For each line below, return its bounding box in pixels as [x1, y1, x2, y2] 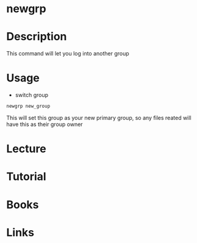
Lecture [6, 142, 47, 156]
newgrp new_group [6, 103, 51, 110]
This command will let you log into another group [6, 50, 129, 57]
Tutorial [6, 170, 47, 184]
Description [6, 30, 67, 44]
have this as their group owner [6, 121, 84, 128]
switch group [15, 91, 49, 99]
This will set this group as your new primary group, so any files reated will [6, 114, 192, 121]
